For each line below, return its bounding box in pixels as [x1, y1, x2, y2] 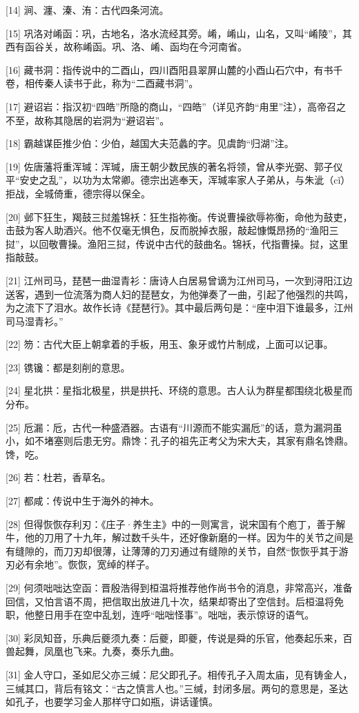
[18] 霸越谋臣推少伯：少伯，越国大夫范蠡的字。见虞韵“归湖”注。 [6, 136, 294, 150]
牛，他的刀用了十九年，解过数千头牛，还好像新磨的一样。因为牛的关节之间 [6, 530, 344, 545]
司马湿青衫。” [6, 313, 64, 328]
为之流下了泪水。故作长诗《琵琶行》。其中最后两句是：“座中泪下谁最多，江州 [6, 300, 353, 315]
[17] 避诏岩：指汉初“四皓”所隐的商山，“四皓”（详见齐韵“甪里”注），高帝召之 [6, 99, 347, 113]
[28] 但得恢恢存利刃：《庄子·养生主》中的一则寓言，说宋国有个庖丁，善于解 [6, 516, 346, 531]
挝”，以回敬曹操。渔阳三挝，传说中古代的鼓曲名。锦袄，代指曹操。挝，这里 [6, 236, 349, 251]
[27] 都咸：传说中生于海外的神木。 [6, 494, 159, 508]
